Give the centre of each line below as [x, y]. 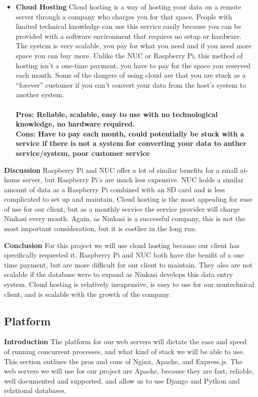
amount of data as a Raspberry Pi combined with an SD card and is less [115, 189]
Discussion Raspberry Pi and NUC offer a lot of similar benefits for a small [121, 170]
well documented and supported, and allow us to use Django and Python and [122, 380]
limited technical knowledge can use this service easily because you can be [129, 26]
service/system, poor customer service [83, 153]
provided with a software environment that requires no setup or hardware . [129, 36]
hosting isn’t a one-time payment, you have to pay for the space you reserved [133, 65]
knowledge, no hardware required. [75, 124]
